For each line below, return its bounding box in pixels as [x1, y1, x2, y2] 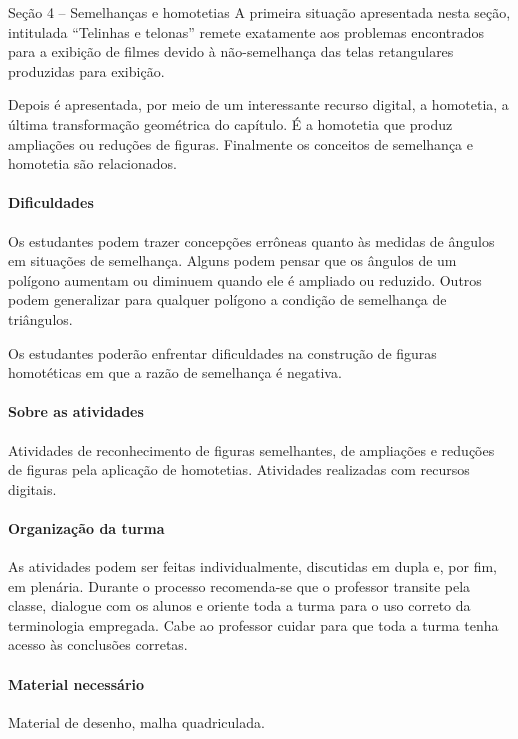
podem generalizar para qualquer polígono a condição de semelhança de [8, 289, 447, 310]
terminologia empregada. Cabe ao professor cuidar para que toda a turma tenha [8, 614, 499, 635]
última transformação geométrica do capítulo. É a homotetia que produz [8, 113, 453, 134]
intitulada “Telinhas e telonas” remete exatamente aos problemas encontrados [8, 21, 485, 42]
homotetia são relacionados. [8, 153, 177, 174]
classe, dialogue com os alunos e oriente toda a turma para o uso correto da [8, 595, 471, 616]
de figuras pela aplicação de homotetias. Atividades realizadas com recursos [8, 459, 470, 480]
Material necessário [8, 673, 145, 694]
